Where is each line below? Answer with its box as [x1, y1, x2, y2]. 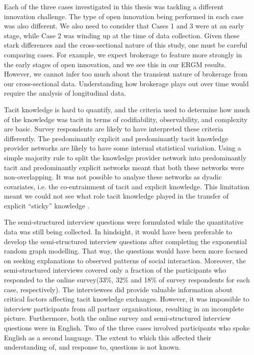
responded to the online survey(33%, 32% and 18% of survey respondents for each [4, 275, 250, 285]
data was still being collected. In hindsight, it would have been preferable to [4, 227, 232, 237]
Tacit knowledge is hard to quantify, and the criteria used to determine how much [4, 104, 250, 114]
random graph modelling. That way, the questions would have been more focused [4, 246, 248, 256]
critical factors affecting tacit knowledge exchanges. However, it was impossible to [4, 294, 250, 304]
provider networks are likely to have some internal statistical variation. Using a [4, 143, 241, 153]
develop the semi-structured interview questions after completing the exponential [4, 236, 247, 246]
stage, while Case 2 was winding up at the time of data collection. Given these [4, 30, 240, 40]
